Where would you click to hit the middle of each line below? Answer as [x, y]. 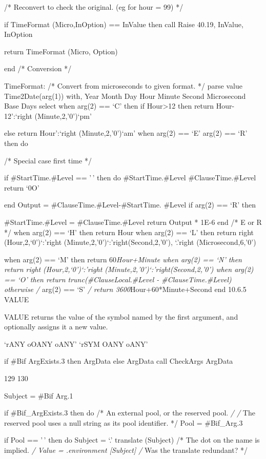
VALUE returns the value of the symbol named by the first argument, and [121, 316]
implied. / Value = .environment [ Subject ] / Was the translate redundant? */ [126, 450]
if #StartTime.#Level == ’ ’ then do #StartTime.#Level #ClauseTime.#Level [130, 178]
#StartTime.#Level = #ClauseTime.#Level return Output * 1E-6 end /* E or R [133, 222]
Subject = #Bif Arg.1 [39, 395]
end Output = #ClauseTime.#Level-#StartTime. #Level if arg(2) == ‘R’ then [130, 205]
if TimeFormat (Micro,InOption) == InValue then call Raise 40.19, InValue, [124, 24]
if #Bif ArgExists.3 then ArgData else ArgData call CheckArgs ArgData [119, 361]
